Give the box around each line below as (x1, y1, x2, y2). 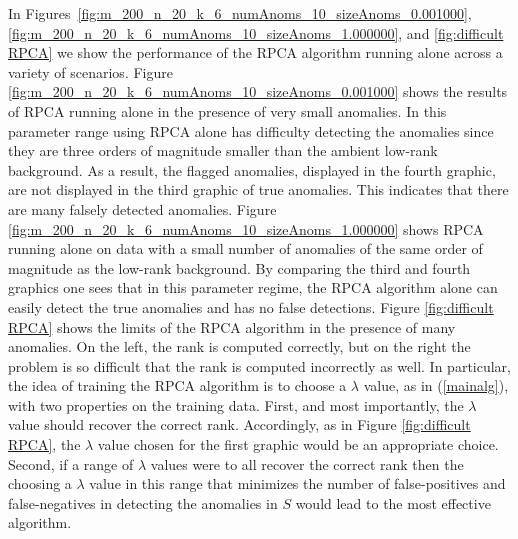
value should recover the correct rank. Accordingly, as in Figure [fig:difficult (8, 414, 471, 435)
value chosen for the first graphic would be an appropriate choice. (97, 434, 499, 455)
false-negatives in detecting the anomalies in (8, 492, 278, 513)
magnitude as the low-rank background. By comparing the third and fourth (8, 257, 471, 278)
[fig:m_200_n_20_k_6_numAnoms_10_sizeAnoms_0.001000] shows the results (8, 81, 508, 102)
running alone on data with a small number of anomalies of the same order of (8, 238, 483, 259)
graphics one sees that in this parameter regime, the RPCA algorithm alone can (8, 277, 498, 298)
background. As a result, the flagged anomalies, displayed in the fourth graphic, (8, 159, 496, 180)
